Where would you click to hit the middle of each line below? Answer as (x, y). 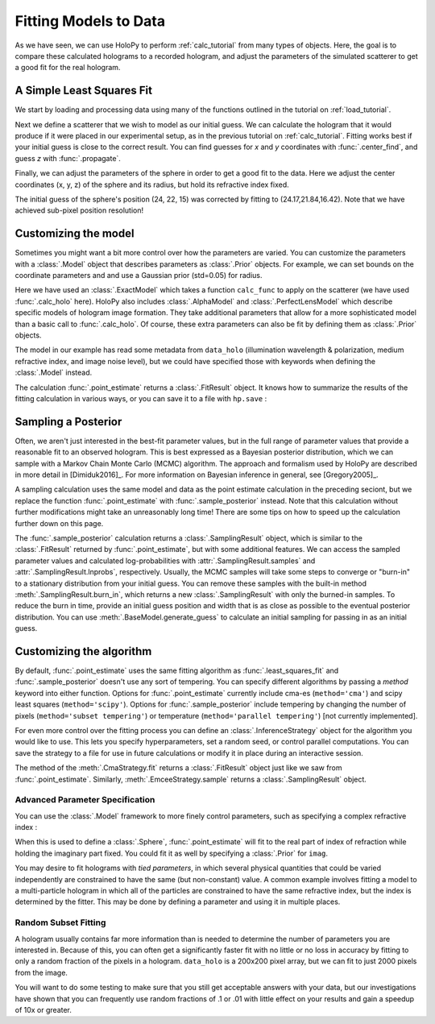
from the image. (41, 972)
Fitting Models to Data (90, 21)
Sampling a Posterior (68, 422)
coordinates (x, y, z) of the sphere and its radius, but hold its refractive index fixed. (152, 184)
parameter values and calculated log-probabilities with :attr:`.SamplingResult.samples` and (165, 561)
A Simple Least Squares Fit (84, 91)
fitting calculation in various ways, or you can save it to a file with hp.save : (141, 398)
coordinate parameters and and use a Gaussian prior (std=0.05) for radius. (139, 276)
